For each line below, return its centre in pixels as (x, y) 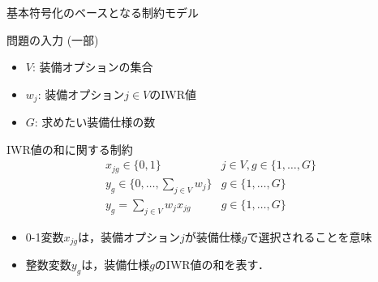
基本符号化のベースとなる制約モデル (103, 12)
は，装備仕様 (116, 265)
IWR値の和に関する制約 (70, 149)
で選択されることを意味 (309, 236)
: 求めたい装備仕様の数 (95, 122)
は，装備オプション (129, 236)
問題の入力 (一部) (53, 39)
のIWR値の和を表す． (212, 265)
